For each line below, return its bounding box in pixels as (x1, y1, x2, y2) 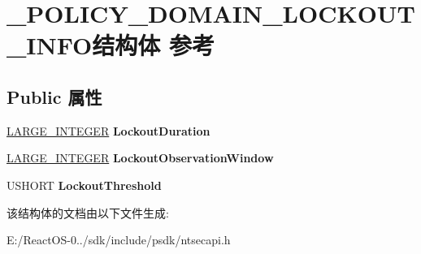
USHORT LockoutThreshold (7, 176, 162, 193)
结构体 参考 (92, 28, 215, 62)
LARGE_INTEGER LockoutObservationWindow (7, 149, 274, 166)
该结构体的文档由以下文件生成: (7, 204, 169, 221)
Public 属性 (7, 84, 102, 109)
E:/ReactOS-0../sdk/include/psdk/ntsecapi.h (7, 231, 231, 248)
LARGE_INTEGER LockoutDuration (7, 122, 210, 139)
